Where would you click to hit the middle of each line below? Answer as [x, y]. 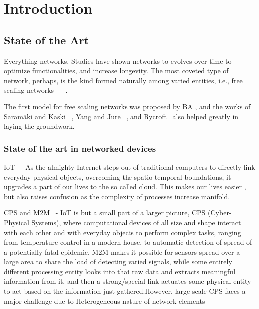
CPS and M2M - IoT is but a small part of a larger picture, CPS [105, 213]
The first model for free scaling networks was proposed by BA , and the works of [127, 106]
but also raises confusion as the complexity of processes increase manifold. [117, 196]
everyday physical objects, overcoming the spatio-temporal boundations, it [118, 176]
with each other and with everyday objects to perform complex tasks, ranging [123, 232]
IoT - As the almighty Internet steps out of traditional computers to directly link [129, 166]
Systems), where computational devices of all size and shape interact [136, 222]
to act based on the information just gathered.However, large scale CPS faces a [125, 291]
